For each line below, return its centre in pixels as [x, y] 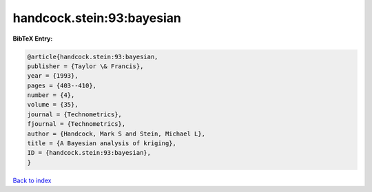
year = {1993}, [53, 76]
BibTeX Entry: [33, 39]
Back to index [32, 180]
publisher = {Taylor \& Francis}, [85, 66]
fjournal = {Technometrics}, [76, 124]
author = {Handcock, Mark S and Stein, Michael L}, [116, 134]
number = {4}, [51, 95]
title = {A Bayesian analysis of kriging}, [102, 143]
